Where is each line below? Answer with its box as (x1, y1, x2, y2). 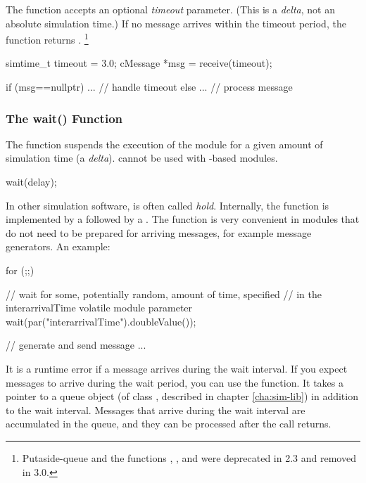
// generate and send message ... (6, 337, 146, 352)
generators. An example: (6, 239, 111, 254)
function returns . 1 (6, 30, 89, 46)
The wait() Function (6, 109, 122, 127)
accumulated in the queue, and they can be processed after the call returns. (6, 416, 332, 431)
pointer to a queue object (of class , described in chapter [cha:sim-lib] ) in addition (6, 389, 358, 404)
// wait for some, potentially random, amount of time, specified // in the (6, 286, 322, 301)
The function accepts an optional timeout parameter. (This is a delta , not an (6, 2, 335, 16)
